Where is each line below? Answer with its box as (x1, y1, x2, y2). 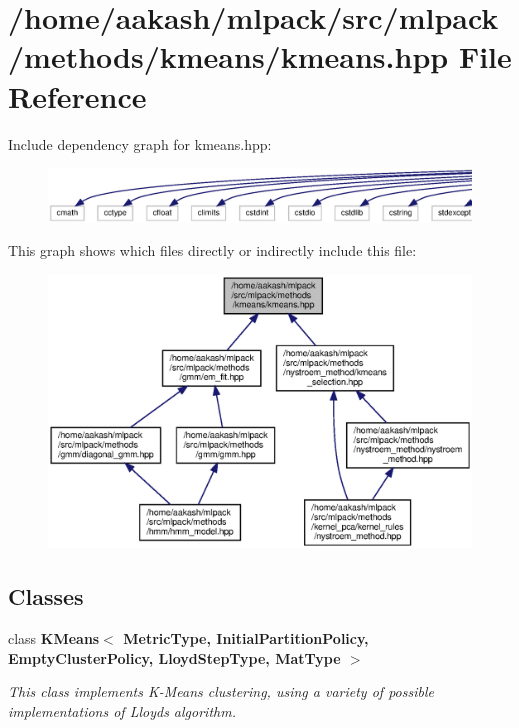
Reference (8, 75, 147, 116)
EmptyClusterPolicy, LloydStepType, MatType (8, 647, 341, 668)
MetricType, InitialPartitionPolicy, (123, 628, 369, 649)
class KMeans (8, 628, 100, 649)
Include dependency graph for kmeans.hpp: (8, 133, 272, 154)
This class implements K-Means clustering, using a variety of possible (8, 681, 434, 702)
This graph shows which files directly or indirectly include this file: (8, 240, 417, 261)
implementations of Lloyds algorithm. (8, 700, 236, 721)
